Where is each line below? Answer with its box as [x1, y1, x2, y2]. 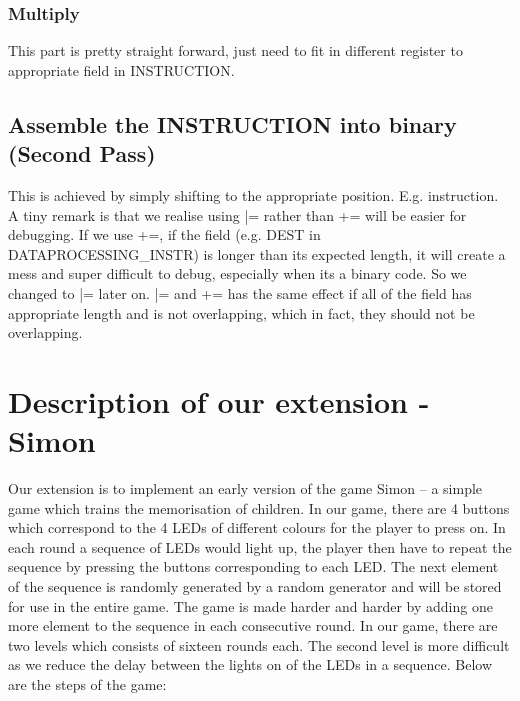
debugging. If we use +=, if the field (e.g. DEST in [8, 224, 321, 245]
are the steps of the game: [8, 674, 167, 694]
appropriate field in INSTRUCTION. [8, 59, 235, 80]
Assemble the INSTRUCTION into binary [8, 108, 457, 139]
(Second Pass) [8, 138, 156, 169]
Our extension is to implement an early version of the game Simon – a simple [8, 478, 483, 499]
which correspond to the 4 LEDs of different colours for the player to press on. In [8, 517, 506, 538]
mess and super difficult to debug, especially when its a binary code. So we [8, 263, 467, 284]
